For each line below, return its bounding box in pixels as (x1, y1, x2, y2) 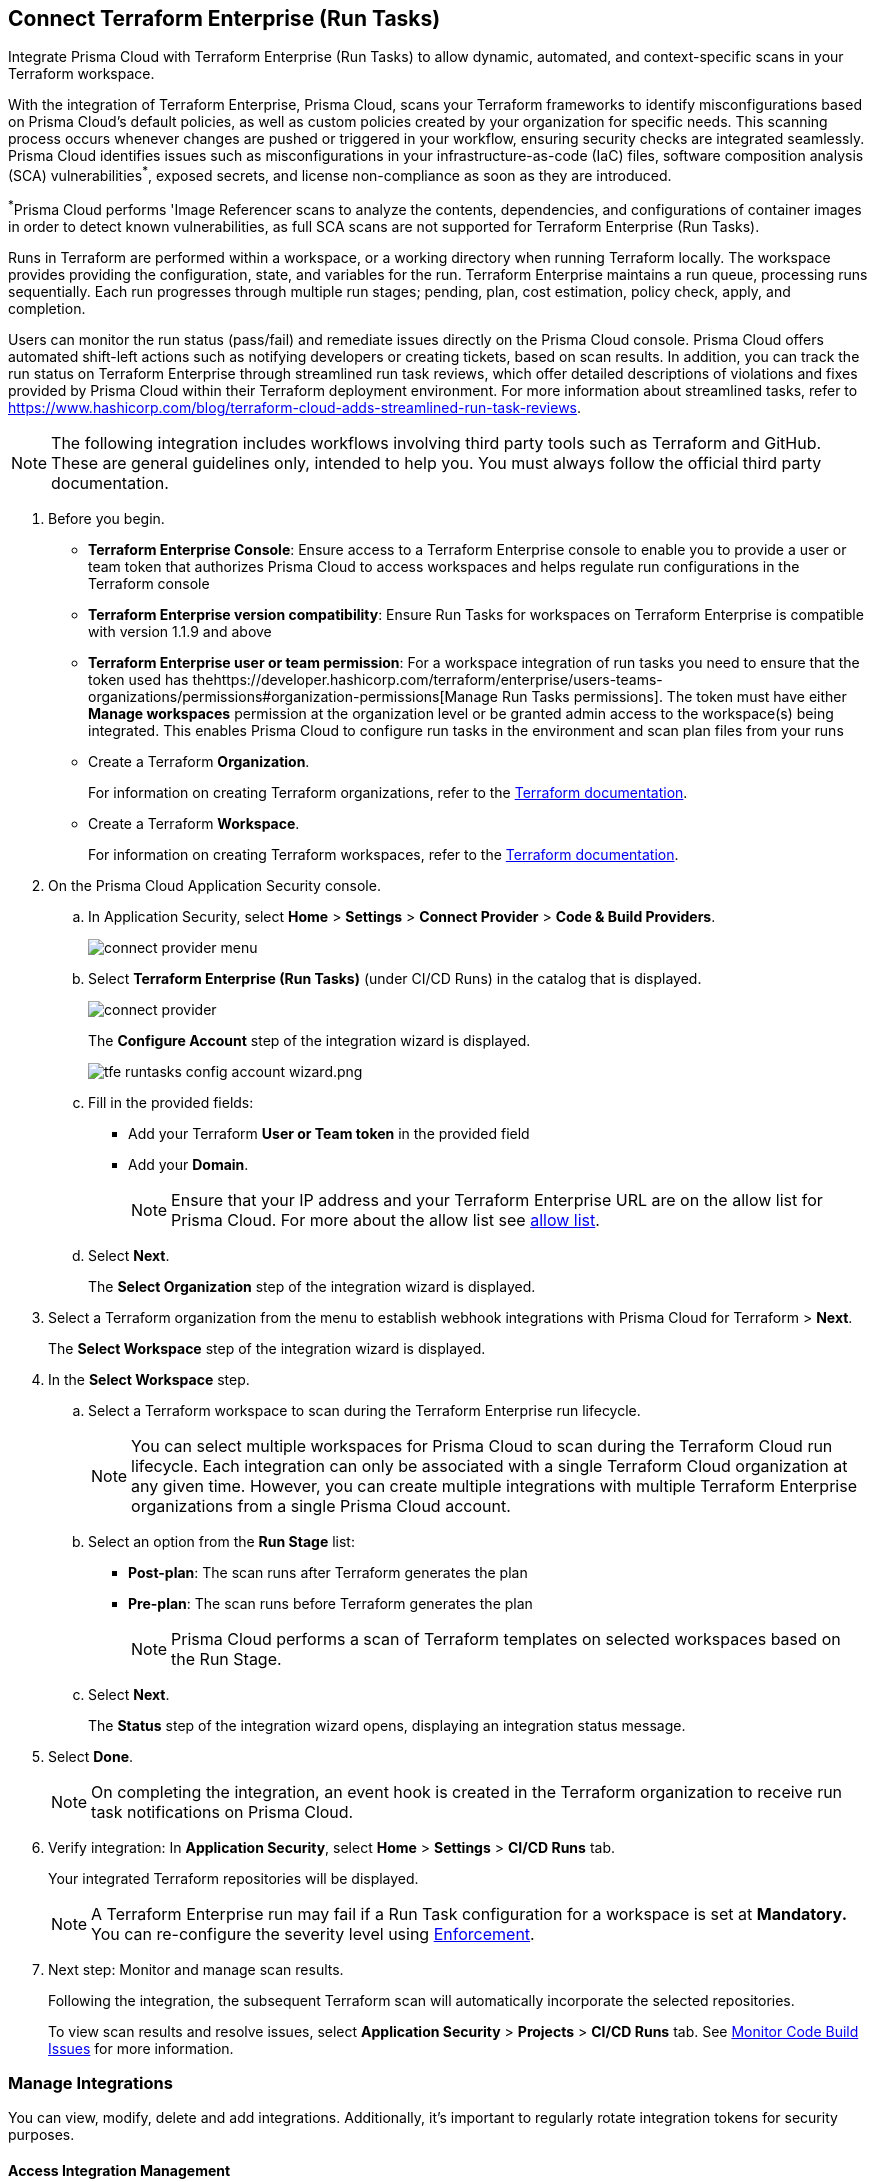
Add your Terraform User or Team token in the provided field (128, 1124, 530, 1142)
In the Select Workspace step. (48, 1370, 250, 1388)
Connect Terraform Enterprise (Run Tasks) (8, 6, 441, 31)
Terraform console (88, 574, 210, 592)
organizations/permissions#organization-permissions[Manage (88, 687, 498, 705)
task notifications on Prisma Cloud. (91, 1801, 354, 1822)
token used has (88, 670, 189, 688)
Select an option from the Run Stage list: (88, 1532, 355, 1550)
